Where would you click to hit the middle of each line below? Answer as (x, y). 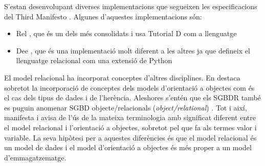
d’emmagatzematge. (35, 157)
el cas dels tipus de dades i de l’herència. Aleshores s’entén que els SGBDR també (132, 98)
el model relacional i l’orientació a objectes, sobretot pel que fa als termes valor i (130, 127)
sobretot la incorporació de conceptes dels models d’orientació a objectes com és (129, 87)
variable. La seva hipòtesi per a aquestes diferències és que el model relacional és (130, 137)
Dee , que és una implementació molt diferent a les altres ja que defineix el (133, 50)
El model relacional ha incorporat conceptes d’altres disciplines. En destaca (122, 77)
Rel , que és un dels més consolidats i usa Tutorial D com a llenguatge (126, 33)
